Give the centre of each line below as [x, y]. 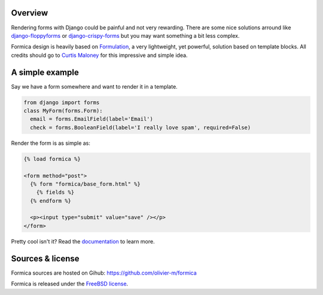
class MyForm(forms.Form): [63, 110]
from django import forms [62, 102]
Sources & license [45, 258]
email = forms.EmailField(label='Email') [92, 119]
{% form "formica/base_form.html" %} [85, 184]
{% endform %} [51, 201]
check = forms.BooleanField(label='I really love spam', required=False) [141, 127]
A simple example [45, 72]
